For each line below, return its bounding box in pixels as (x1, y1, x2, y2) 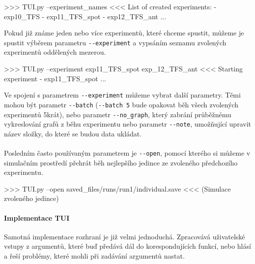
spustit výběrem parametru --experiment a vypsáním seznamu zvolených (4, 37, 227, 47)
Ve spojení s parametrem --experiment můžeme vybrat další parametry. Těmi (4, 90, 241, 100)
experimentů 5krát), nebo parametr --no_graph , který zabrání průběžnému (4, 109, 231, 119)
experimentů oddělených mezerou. (4, 47, 106, 57)
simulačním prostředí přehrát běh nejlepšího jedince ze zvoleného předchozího (4, 157, 238, 167)
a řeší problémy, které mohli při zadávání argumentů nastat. (4, 251, 185, 261)
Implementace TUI (4, 212, 70, 223)
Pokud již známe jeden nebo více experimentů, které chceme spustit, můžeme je (4, 28, 244, 38)
